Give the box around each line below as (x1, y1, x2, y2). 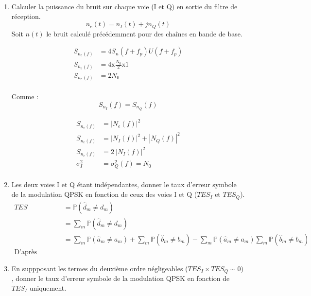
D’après (14, 248, 37, 256)
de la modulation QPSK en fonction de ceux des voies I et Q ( (11, 189, 197, 199)
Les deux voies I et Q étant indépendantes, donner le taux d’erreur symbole (11, 179, 237, 190)
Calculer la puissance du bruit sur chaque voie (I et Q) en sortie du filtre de (11, 1, 238, 11)
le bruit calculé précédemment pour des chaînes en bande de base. (46, 28, 242, 38)
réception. (11, 11, 41, 21)
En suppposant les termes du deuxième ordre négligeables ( (11, 263, 188, 273)
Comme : (11, 91, 38, 102)
